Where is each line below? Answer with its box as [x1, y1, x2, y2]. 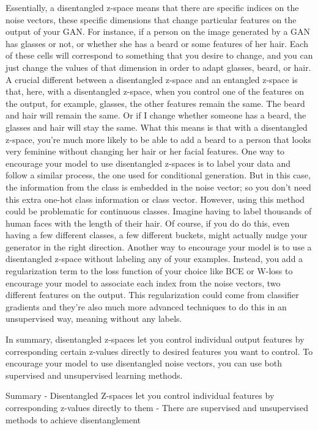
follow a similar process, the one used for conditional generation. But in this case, [6, 169, 311, 181]
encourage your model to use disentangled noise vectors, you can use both [6, 357, 282, 370]
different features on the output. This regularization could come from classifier [6, 288, 299, 301]
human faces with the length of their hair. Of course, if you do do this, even [6, 216, 290, 229]
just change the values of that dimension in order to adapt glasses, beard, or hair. [6, 60, 311, 73]
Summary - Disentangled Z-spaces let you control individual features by [6, 389, 275, 402]
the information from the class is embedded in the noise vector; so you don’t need [6, 180, 311, 193]
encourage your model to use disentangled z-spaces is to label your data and [6, 156, 290, 169]
